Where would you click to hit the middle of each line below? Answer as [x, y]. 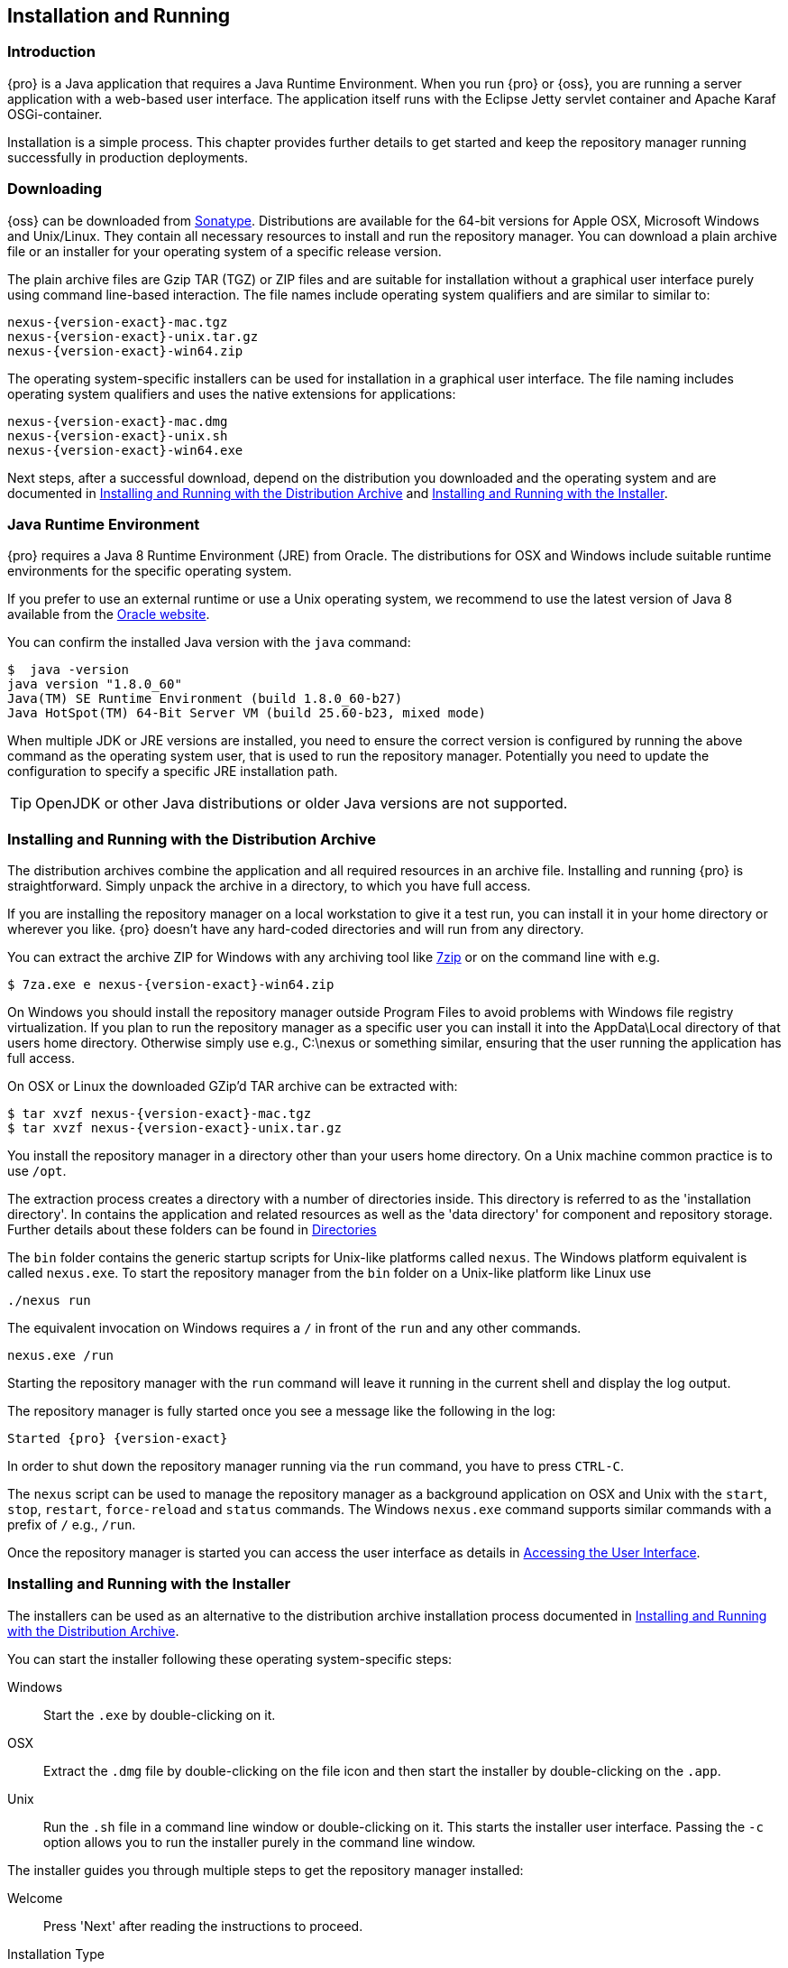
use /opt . [37, 1171]
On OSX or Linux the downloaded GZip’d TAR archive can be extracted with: [233, 1086]
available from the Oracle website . [109, 614]
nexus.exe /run [61, 1356]
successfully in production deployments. [128, 157]
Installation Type [56, 1954]
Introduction [51, 52]
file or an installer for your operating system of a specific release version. [224, 251]
